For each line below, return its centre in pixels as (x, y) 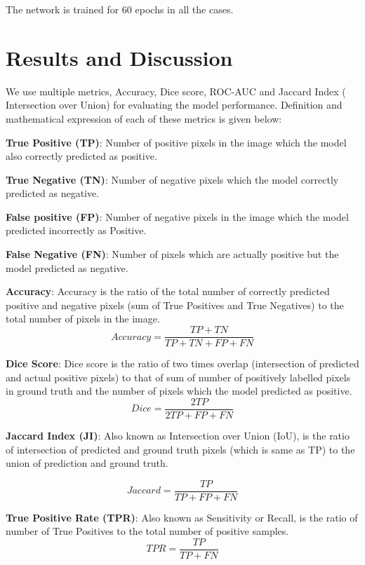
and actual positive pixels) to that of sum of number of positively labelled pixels (178, 377)
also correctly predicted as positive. (81, 156)
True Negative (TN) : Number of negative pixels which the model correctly (172, 179)
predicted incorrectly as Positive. (76, 230)
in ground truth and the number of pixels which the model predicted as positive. (179, 391)
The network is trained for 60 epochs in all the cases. (120, 9)
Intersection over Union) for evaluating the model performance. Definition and (174, 105)
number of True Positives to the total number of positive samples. (147, 531)
